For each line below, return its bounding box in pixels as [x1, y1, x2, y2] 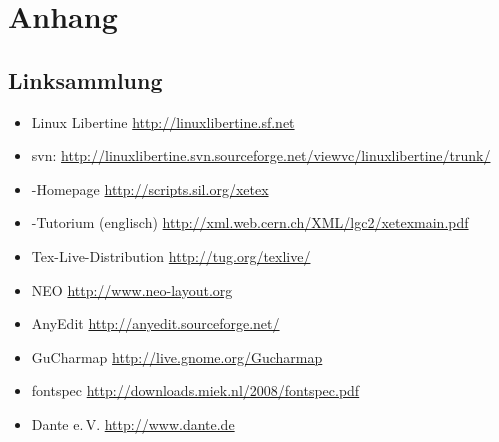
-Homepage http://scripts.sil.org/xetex [31, 178, 269, 199]
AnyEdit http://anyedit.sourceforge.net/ [31, 313, 280, 334]
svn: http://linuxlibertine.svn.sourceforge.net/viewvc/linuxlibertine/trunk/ [31, 145, 491, 166]
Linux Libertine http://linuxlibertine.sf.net [31, 111, 295, 132]
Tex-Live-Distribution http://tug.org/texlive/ [31, 245, 311, 266]
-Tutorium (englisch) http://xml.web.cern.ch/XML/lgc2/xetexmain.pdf [31, 212, 469, 233]
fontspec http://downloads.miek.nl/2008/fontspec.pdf [31, 380, 360, 401]
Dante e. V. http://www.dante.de [31, 413, 235, 434]
